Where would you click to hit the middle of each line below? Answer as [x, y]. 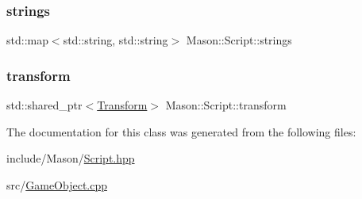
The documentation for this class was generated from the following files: [181, 131]
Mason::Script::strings [239, 40]
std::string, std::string [116, 40]
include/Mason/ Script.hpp [71, 158]
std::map [27, 40]
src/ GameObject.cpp [57, 184]
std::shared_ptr [44, 105]
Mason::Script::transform [226, 105]
